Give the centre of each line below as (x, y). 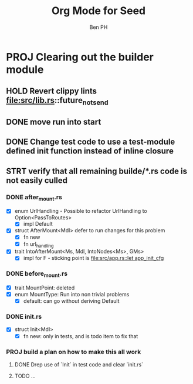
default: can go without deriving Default (71, 301)
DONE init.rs (24, 317)
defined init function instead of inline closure (90, 151)
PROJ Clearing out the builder (80, 57)
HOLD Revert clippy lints (52, 91)
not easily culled (37, 180)
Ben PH (99, 27)
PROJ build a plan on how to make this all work (74, 352)
